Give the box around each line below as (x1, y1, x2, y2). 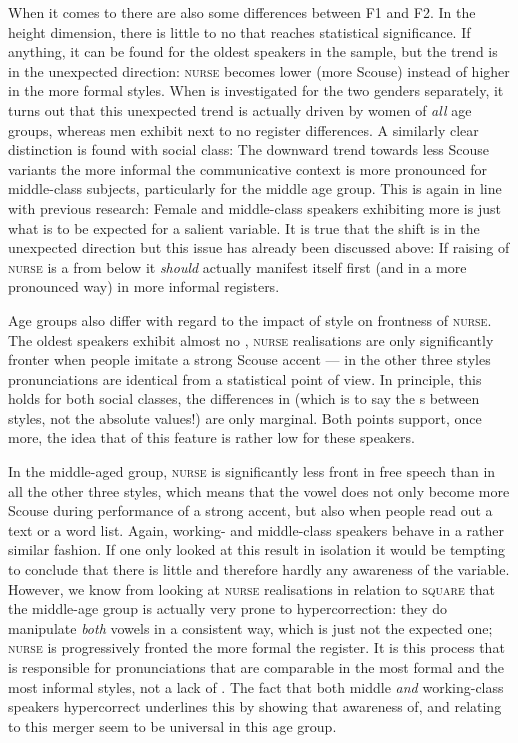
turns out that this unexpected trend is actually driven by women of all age (8, 99, 472, 120)
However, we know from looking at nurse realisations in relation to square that (8, 578, 496, 599)
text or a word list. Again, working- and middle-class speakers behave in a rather (8, 519, 505, 540)
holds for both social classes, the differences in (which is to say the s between (8, 388, 480, 409)
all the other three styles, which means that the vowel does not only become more (8, 480, 510, 501)
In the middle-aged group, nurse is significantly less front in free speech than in (8, 461, 496, 482)
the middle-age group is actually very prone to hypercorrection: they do (8, 598, 447, 619)
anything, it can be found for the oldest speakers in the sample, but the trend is (8, 41, 498, 62)
